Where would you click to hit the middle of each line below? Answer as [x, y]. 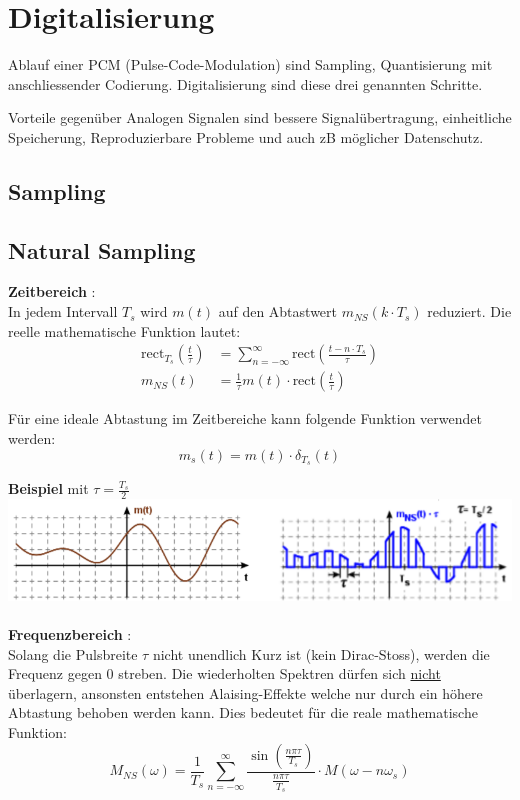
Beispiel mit [48, 488]
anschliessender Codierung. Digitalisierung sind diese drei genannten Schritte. [245, 83]
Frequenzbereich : [70, 634]
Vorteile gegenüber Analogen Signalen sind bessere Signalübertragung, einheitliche [260, 117]
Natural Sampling [102, 249]
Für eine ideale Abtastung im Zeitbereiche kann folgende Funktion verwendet [245, 418]
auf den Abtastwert [278, 311]
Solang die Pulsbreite [73, 653]
